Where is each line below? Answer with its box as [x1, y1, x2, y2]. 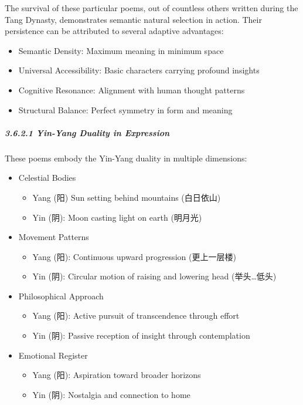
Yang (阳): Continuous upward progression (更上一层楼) [32, 250, 236, 262]
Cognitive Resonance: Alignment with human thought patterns [18, 83, 245, 96]
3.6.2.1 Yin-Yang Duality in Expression [5, 126, 170, 139]
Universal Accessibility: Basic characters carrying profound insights [18, 64, 260, 76]
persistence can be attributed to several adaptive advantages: [5, 25, 224, 37]
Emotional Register [18, 349, 88, 361]
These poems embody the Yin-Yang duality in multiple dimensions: [5, 151, 247, 164]
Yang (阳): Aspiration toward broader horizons [32, 369, 201, 381]
